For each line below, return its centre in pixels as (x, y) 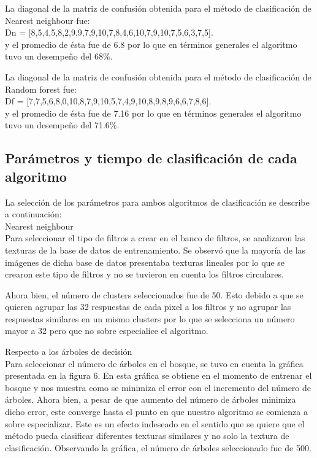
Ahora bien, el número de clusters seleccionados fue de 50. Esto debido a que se (154, 294)
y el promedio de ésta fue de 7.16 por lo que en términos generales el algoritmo (153, 113)
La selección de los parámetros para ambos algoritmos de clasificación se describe (157, 202)
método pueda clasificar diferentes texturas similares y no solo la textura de (147, 436)
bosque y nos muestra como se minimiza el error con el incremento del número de (158, 387)
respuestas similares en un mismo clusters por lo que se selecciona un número (150, 318)
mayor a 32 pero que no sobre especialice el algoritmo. (107, 331)
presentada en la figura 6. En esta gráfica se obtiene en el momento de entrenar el (158, 375)
